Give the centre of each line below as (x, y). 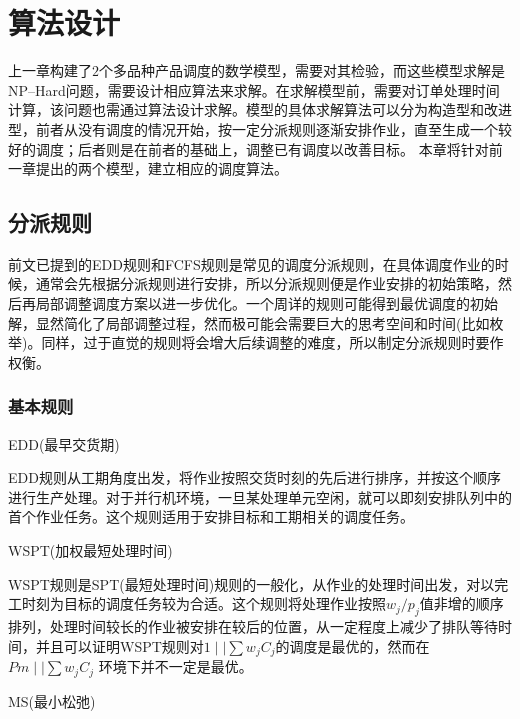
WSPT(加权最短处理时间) (90, 550)
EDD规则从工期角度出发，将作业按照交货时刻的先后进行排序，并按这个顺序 (254, 477)
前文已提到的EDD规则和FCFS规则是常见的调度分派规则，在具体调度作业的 (251, 263)
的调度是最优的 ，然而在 (352, 645)
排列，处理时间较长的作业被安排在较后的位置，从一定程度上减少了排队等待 (253, 626)
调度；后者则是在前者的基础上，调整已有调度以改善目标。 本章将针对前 (269, 148)
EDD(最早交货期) (64, 443)
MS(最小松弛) (52, 700)
